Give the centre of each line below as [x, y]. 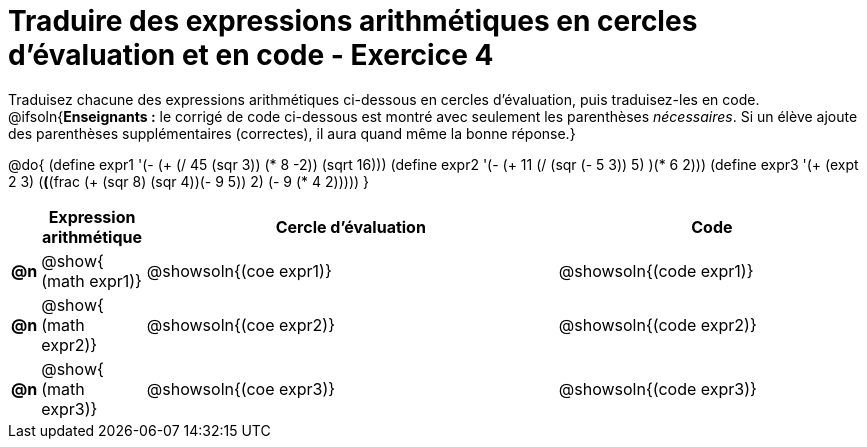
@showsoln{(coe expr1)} [239, 270]
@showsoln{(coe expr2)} [240, 324]
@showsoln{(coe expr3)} [241, 388]
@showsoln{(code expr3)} [657, 388]
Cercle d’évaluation [350, 226]
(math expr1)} [91, 280]
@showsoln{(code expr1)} [656, 270]
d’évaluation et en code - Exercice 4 [251, 55]
